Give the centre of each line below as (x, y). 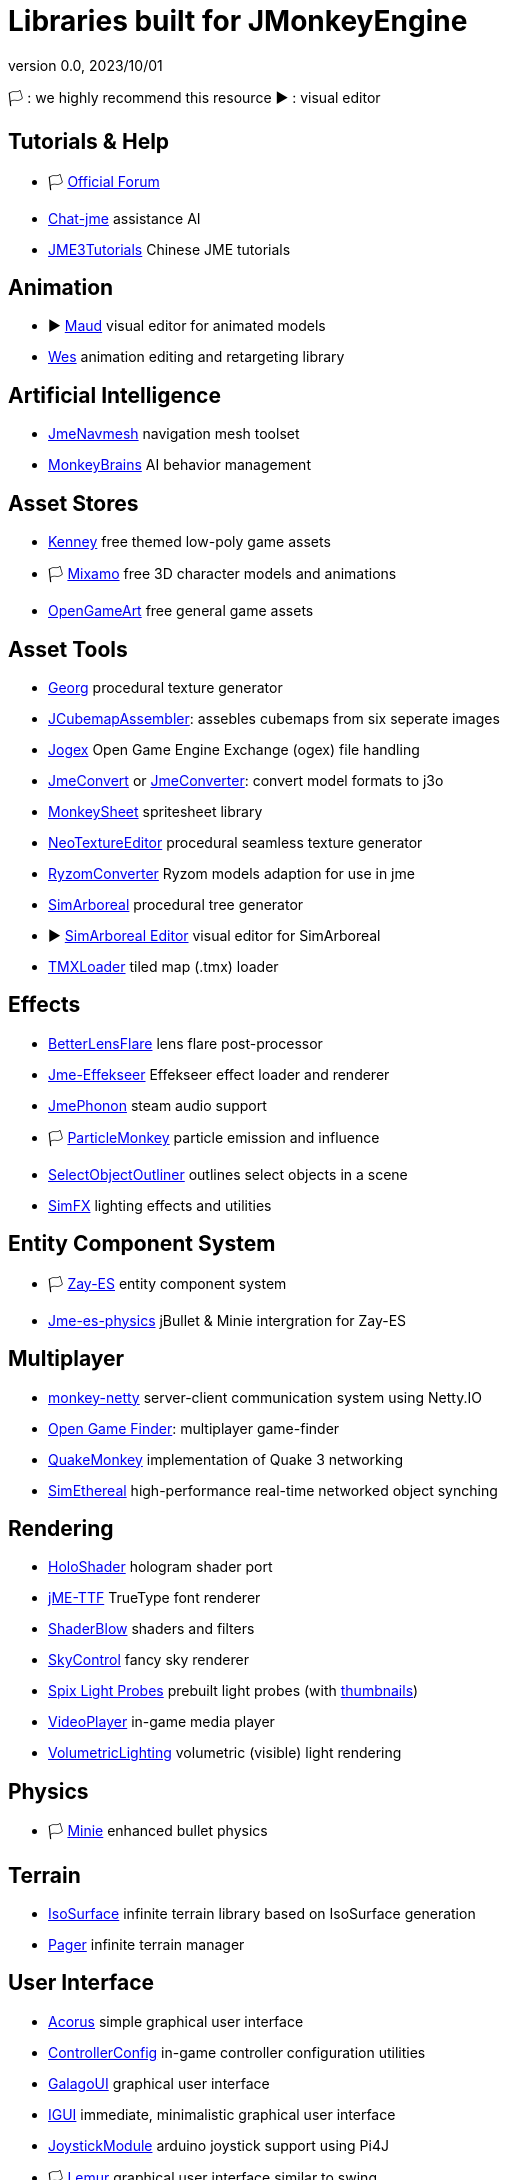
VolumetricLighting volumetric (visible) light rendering (225, 1753)
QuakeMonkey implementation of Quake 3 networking (225, 1459)
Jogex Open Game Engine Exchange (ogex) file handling (234, 749)
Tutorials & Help (89, 142)
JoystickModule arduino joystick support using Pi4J (218, 2145)
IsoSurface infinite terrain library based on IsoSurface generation (262, 1914)
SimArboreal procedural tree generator (176, 904)
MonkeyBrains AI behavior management (179, 465)
